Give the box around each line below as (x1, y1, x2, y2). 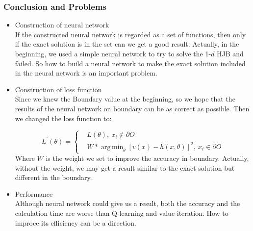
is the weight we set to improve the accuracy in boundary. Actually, (46, 153, 249, 163)
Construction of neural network (15, 20, 109, 30)
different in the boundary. (15, 172, 92, 182)
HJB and (217, 49, 244, 58)
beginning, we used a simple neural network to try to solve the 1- (15, 49, 211, 58)
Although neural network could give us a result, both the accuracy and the (15, 198, 240, 208)
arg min (101, 143, 124, 151)
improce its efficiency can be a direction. (15, 217, 136, 228)
